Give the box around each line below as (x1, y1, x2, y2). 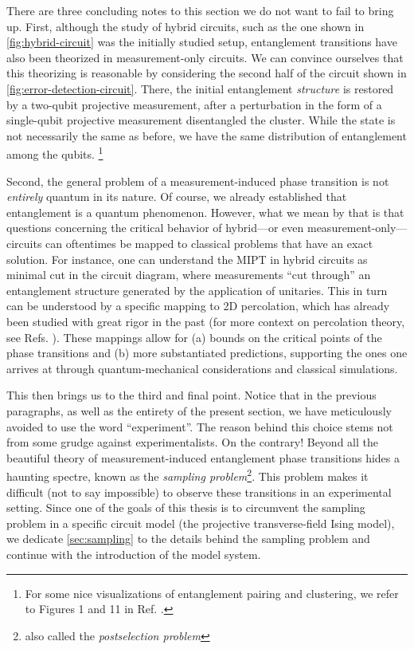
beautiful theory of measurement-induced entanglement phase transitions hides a (6, 449, 400, 466)
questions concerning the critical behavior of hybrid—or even (6, 219, 304, 236)
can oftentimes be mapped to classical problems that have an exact (45, 234, 373, 251)
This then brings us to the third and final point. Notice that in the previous (6, 387, 377, 403)
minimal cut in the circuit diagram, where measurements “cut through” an (6, 266, 371, 283)
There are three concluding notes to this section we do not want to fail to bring (6, 2, 394, 18)
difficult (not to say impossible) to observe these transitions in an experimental (6, 483, 392, 500)
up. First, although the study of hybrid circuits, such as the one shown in (6, 18, 365, 34)
